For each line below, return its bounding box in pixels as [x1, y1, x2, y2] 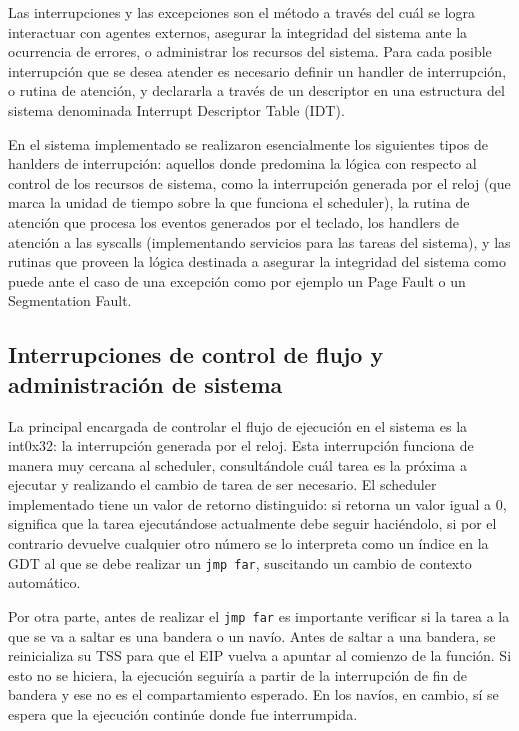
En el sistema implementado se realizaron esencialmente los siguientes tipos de [8, 133, 488, 154]
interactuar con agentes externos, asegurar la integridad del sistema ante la [8, 21, 468, 42]
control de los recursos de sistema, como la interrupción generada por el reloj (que [8, 172, 511, 193]
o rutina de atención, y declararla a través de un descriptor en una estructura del [8, 80, 505, 101]
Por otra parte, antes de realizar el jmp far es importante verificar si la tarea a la [8, 605, 510, 626]
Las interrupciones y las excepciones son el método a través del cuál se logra [8, 2, 476, 22]
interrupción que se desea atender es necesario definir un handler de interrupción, [8, 60, 507, 81]
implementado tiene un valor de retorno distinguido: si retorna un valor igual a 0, [8, 493, 507, 514]
